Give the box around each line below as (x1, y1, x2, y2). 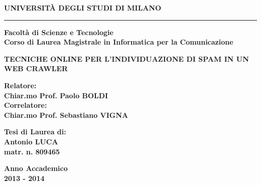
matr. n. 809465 (4, 146, 60, 156)
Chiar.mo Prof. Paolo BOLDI (4, 90, 108, 100)
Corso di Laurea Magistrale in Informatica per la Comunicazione (4, 37, 233, 47)
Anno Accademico (4, 163, 68, 173)
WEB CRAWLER (4, 63, 68, 74)
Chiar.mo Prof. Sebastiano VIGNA (4, 109, 128, 120)
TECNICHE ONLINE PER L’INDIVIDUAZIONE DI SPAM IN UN (4, 53, 249, 64)
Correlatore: (4, 100, 47, 110)
